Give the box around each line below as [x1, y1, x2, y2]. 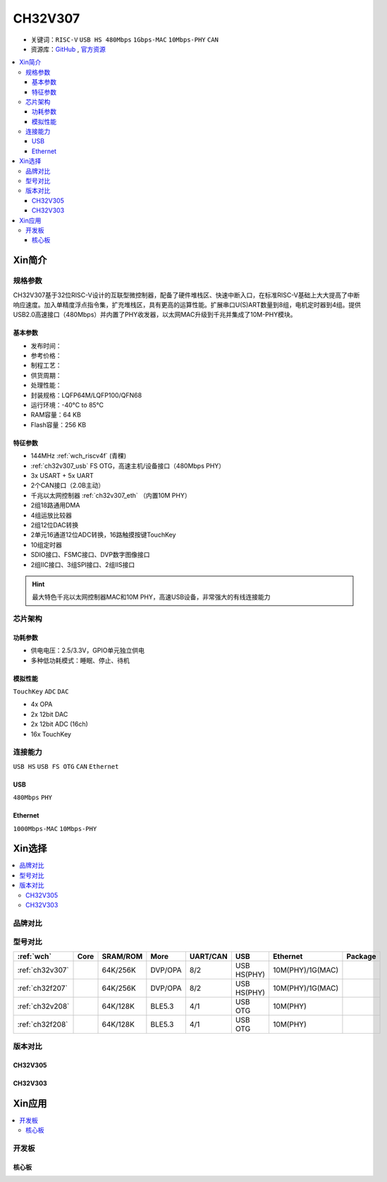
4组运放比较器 [30, 511, 73, 519]
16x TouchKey [30, 729, 72, 738]
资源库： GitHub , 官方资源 [30, 44, 106, 53]
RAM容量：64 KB [30, 410, 81, 419]
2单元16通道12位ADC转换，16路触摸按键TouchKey [30, 530, 176, 539]
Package [346, 951, 376, 961]
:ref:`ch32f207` [17, 983, 68, 993]
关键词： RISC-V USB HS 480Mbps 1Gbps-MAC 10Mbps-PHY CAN [30, 35, 219, 44]
